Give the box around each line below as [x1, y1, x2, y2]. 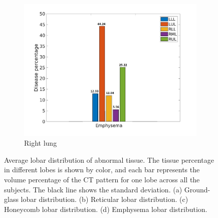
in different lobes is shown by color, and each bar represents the [4, 164, 200, 175]
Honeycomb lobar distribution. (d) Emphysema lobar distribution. [4, 203, 207, 214]
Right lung [24, 138, 57, 148]
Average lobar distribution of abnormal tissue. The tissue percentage [4, 154, 214, 165]
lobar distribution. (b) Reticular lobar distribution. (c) [21, 194, 188, 204]
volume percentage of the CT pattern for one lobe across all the [4, 174, 200, 184]
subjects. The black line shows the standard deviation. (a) [4, 184, 182, 194]
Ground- [184, 184, 210, 194]
